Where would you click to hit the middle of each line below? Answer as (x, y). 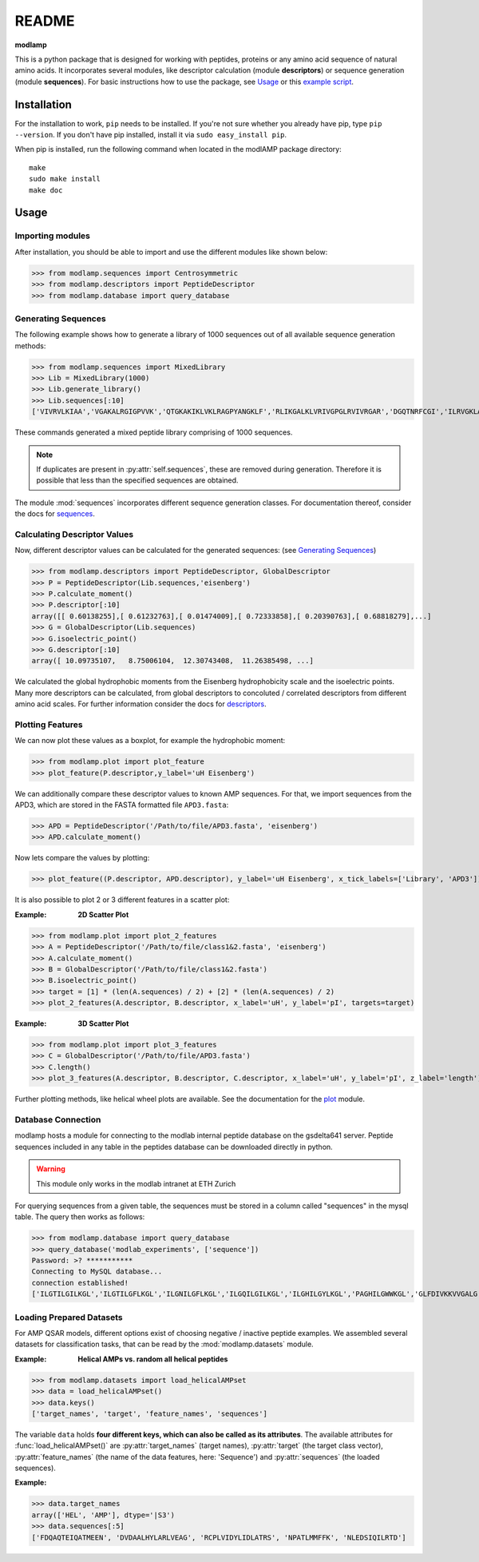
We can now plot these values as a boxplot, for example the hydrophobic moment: (150, 741)
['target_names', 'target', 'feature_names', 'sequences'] (149, 1413)
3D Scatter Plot (103, 1023)
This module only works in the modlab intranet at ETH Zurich (136, 1183)
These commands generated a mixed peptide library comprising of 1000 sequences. (154, 432)
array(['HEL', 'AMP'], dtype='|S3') (103, 1515)
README (45, 21)
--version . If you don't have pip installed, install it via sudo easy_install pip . (151, 135)
